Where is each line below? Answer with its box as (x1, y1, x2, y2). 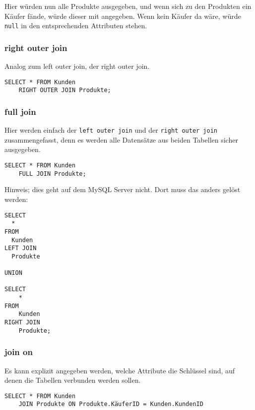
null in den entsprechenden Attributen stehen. (4, 20, 147, 31)
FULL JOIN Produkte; (18, 170, 86, 177)
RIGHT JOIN (4, 319, 40, 326)
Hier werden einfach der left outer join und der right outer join (4, 125, 217, 135)
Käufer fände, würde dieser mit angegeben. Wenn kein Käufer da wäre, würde (4, 10, 241, 21)
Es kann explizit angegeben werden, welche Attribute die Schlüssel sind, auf (4, 365, 235, 375)
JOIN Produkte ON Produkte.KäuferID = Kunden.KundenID (18, 401, 203, 408)
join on (4, 346, 33, 358)
